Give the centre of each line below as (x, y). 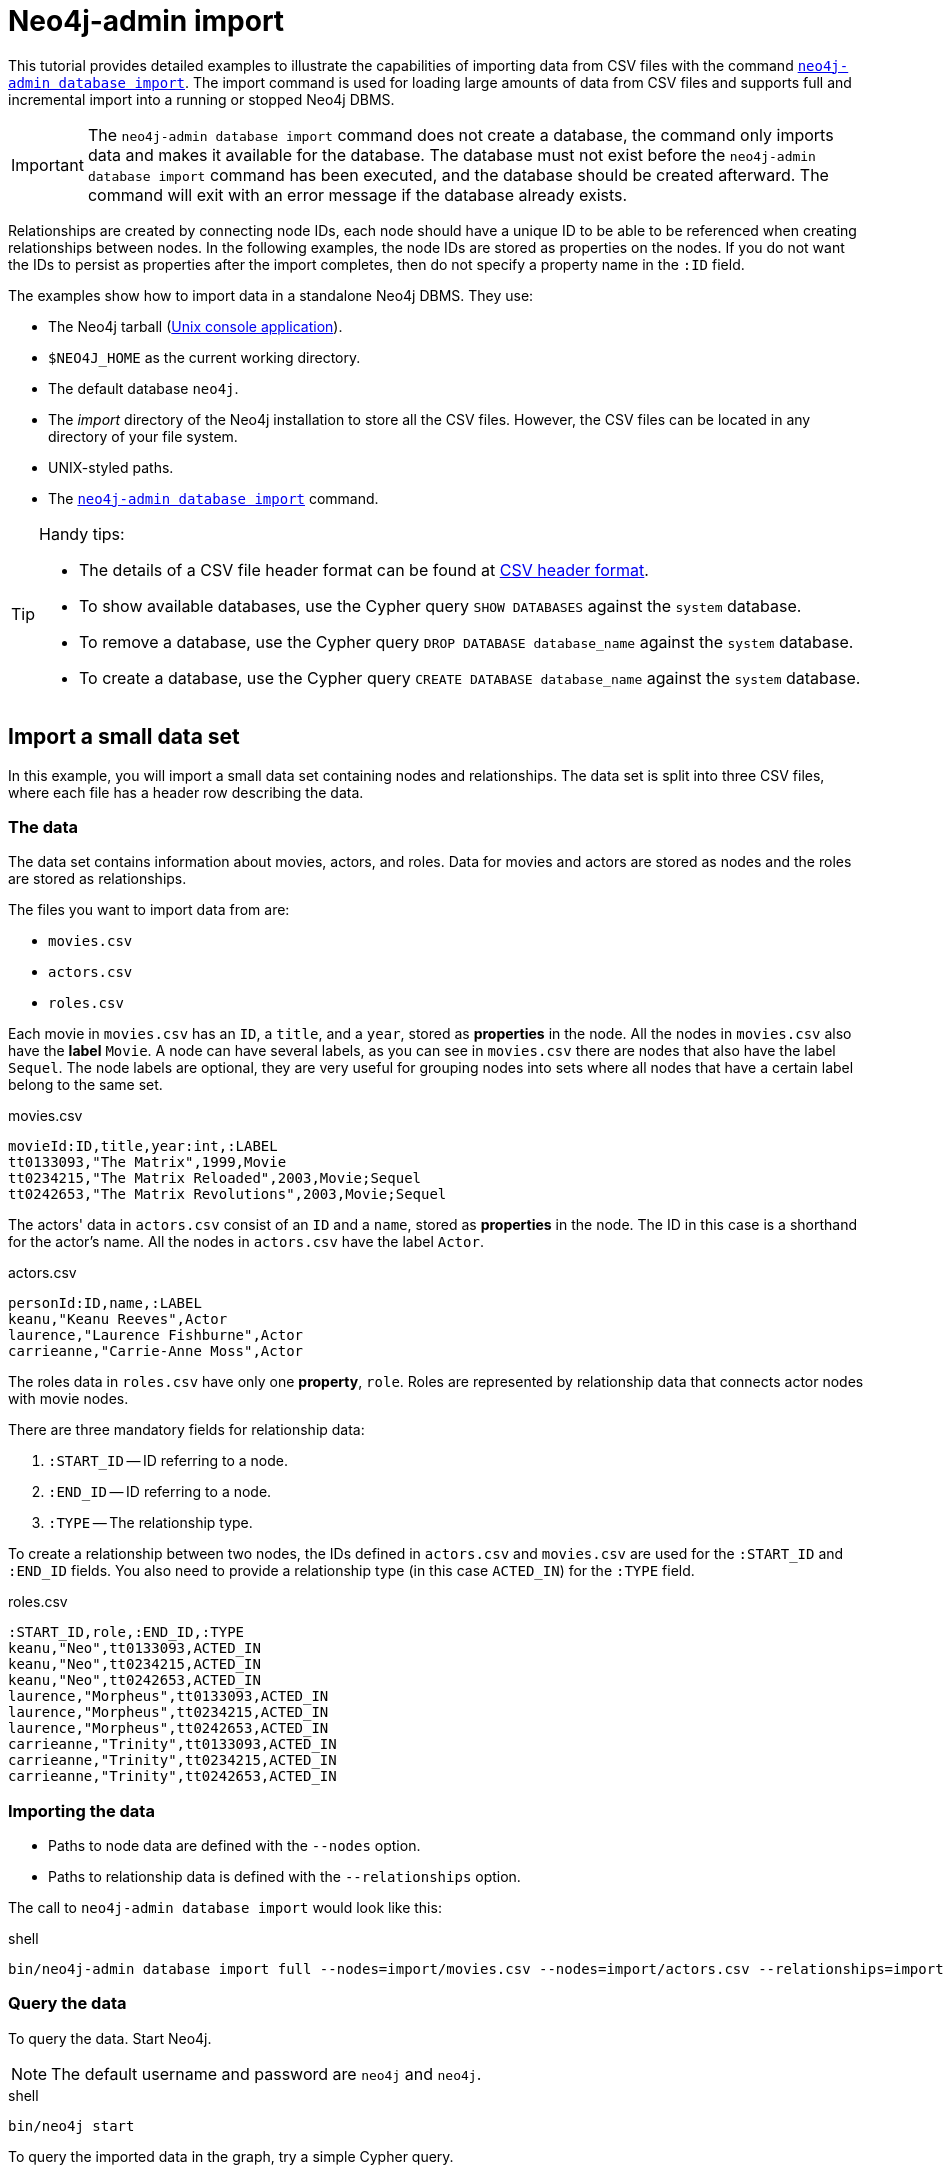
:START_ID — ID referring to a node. (168, 1461)
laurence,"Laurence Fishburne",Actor (156, 1335)
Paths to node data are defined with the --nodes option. (234, 1846)
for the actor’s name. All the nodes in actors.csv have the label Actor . (246, 1242)
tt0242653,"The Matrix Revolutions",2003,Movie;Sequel (227, 1194)
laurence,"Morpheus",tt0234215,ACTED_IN (168, 1712)
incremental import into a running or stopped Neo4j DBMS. (201, 99)
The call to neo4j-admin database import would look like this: (225, 1908)
